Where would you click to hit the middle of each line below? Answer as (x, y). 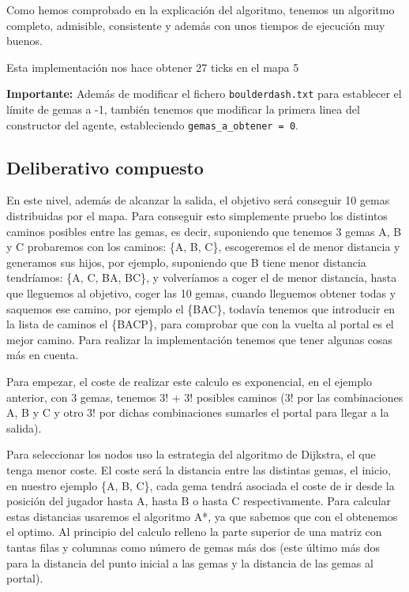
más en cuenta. (43, 355)
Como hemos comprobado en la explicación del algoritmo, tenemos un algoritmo (201, 9)
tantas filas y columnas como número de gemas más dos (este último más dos (193, 547)
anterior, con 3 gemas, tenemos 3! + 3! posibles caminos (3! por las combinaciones (205, 397)
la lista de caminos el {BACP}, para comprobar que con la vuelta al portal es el (200, 324)
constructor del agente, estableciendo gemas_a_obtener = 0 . (152, 124)
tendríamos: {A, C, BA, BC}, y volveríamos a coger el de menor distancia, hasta (202, 277)
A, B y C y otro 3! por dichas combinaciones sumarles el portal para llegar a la (198, 412)
